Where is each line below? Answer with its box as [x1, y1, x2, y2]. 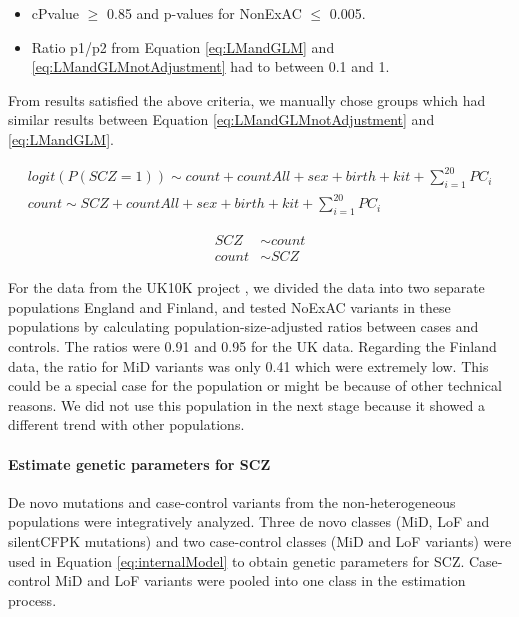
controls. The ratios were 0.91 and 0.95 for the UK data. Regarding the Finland [8, 336, 497, 357]
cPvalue [31, 3, 80, 23]
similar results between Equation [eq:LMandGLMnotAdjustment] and [8, 109, 435, 130]
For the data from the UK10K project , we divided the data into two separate [8, 277, 485, 298]
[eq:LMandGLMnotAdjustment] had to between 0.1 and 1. [31, 56, 390, 77]
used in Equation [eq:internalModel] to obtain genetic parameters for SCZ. [8, 550, 465, 571]
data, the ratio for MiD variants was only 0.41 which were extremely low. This [8, 355, 489, 376]
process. [8, 589, 57, 610]
